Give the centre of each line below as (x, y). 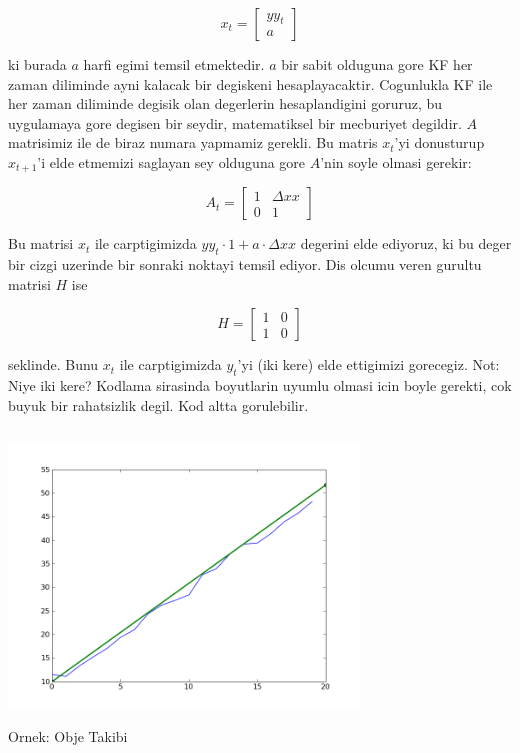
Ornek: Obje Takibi (68, 735)
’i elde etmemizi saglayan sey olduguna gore (171, 161)
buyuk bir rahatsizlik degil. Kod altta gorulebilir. (158, 404)
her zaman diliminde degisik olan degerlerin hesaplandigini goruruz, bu (225, 103)
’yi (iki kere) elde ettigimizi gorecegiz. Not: (368, 364)
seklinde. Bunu (53, 364)
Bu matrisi (41, 243)
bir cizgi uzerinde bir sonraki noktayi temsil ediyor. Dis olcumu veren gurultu (245, 264)
